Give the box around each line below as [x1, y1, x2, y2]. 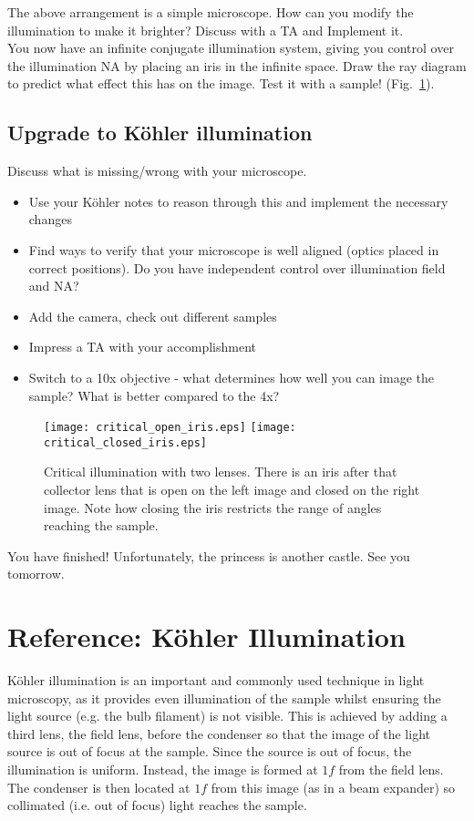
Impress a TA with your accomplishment [28, 337, 256, 356]
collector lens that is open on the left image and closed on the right [44, 480, 420, 499]
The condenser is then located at [7, 777, 191, 796]
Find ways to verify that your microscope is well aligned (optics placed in [28, 240, 439, 259]
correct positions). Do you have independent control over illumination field [28, 258, 446, 277]
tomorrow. [7, 564, 65, 583]
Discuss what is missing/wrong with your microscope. [7, 161, 307, 180]
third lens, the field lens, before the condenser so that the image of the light [7, 724, 430, 743]
